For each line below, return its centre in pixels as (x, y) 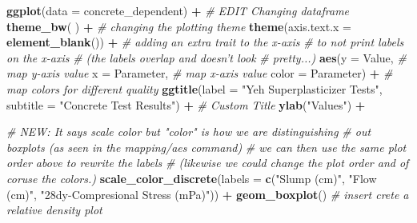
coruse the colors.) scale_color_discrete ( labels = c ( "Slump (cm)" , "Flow (192, 178)
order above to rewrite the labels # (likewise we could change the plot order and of (208, 163)
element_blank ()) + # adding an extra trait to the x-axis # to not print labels (205, 42)
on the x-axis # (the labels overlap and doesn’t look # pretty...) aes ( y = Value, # (206, 57)
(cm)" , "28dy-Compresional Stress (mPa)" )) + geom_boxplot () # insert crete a (208, 194)
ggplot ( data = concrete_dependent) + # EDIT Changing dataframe (178, 10)
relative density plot (54, 210)
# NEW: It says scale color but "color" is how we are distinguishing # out (189, 131)
